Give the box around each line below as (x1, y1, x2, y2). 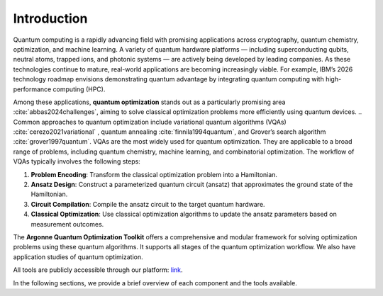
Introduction (13, 11, 88, 26)
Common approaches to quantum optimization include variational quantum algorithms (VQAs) (13, 118, 287, 126)
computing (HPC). (52, 85, 106, 93)
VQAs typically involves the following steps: (13, 157, 141, 166)
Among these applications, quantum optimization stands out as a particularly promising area (13, 98, 286, 106)
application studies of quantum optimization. (13, 252, 143, 261)
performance (13, 85, 52, 93)
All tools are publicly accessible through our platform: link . (13, 266, 184, 274)
